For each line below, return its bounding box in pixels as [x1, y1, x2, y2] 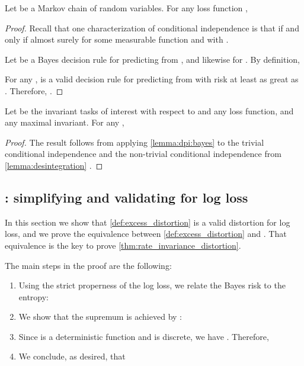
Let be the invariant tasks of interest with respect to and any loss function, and [5, 104, 294, 117]
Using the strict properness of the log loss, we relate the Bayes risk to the [18, 279, 286, 291]
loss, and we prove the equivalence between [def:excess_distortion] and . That [5, 227, 287, 240]
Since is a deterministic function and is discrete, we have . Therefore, [18, 330, 269, 342]
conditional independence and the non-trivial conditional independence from [5, 147, 281, 160]
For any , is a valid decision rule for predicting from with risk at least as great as [5, 73, 299, 85]
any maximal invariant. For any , [5, 116, 124, 129]
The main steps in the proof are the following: [5, 259, 172, 271]
